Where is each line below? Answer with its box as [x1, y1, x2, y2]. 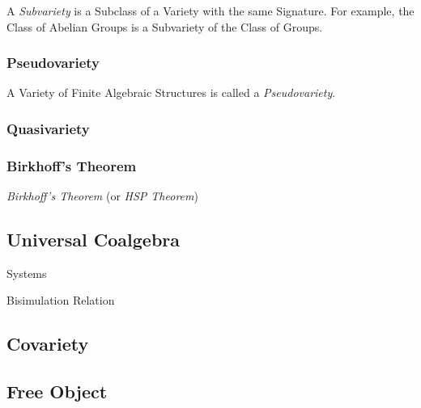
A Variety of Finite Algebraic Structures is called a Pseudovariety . [6, 84, 336, 101]
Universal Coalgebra [6, 227, 181, 252]
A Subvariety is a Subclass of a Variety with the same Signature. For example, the [6, 2, 415, 19]
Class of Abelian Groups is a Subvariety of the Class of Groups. [6, 18, 323, 35]
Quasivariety [6, 118, 90, 138]
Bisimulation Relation [6, 292, 115, 309]
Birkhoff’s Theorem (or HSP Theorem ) [6, 187, 198, 204]
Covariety [6, 331, 89, 356]
